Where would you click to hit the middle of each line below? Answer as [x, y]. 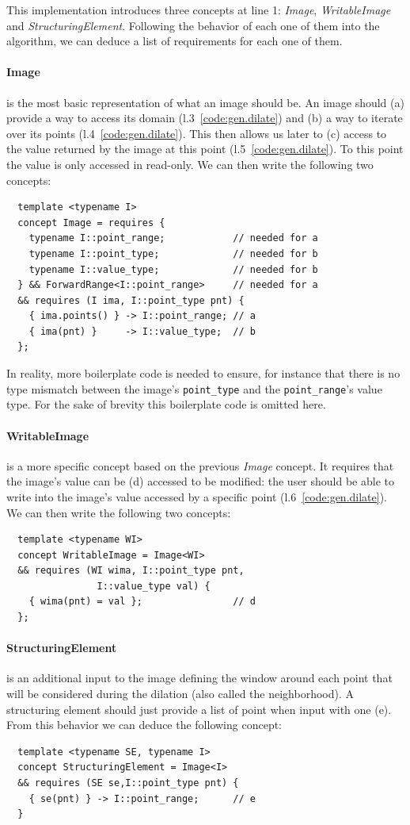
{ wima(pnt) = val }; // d [142, 602]
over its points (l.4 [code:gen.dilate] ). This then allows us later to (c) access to [197, 133]
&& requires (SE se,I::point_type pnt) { [128, 783]
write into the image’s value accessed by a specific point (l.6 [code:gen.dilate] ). [197, 496]
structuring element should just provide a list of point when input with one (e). [199, 709]
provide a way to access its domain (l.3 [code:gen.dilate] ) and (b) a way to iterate [205, 118]
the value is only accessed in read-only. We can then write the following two [190, 164]
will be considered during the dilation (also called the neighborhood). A [180, 694]
